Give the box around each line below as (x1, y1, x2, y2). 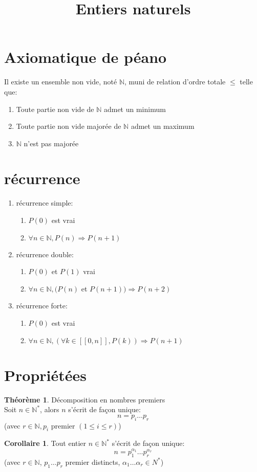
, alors (40, 404, 59, 415)
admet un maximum (131, 121, 195, 131)
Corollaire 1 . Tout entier (4, 438, 87, 448)
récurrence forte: (16, 300, 68, 311)
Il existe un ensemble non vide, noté (4, 76, 117, 87)
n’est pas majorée (24, 138, 79, 148)
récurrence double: (16, 249, 74, 259)
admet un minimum (103, 103, 166, 114)
